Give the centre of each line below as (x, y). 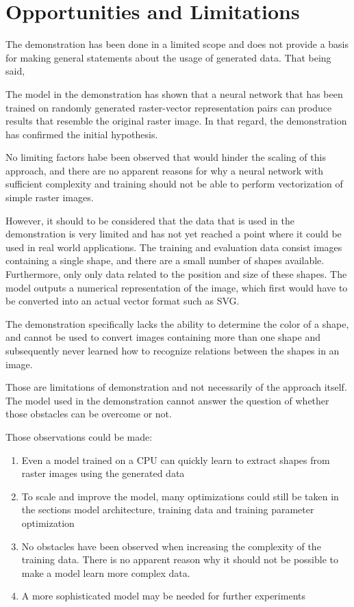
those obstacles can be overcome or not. (89, 414)
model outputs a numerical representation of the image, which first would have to (177, 287)
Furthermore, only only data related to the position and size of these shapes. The (176, 274)
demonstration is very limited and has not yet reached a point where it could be (174, 234)
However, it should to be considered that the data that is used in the (150, 220)
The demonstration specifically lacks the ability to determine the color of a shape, (177, 323)
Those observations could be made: (79, 436)
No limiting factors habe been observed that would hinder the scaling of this (166, 157)
